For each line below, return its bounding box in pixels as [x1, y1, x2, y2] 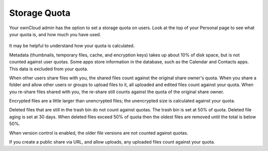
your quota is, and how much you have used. [9, 31, 101, 37]
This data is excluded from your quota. [9, 66, 88, 72]
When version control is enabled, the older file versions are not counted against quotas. [9, 130, 189, 136]
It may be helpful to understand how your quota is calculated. [9, 43, 135, 49]
